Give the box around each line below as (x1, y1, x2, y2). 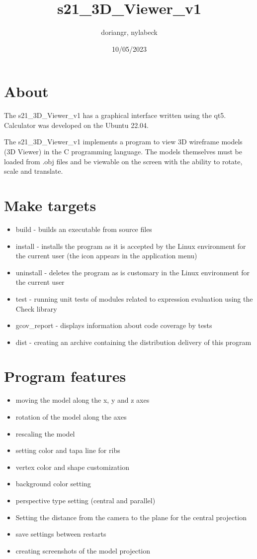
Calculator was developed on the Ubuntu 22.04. (4, 119, 149, 130)
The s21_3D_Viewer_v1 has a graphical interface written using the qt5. (4, 110, 226, 120)
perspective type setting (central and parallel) (15, 495, 156, 505)
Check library (15, 303, 57, 314)
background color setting (15, 478, 91, 489)
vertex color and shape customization (15, 461, 129, 472)
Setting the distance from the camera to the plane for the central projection (15, 512, 247, 522)
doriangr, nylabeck (101, 27, 158, 37)
